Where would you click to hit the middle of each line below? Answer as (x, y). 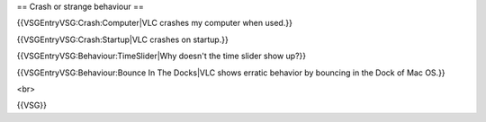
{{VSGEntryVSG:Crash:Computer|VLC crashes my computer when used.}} (154, 23)
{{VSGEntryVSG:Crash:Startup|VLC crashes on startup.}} (122, 39)
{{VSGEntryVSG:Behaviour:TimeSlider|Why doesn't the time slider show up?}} (162, 56)
